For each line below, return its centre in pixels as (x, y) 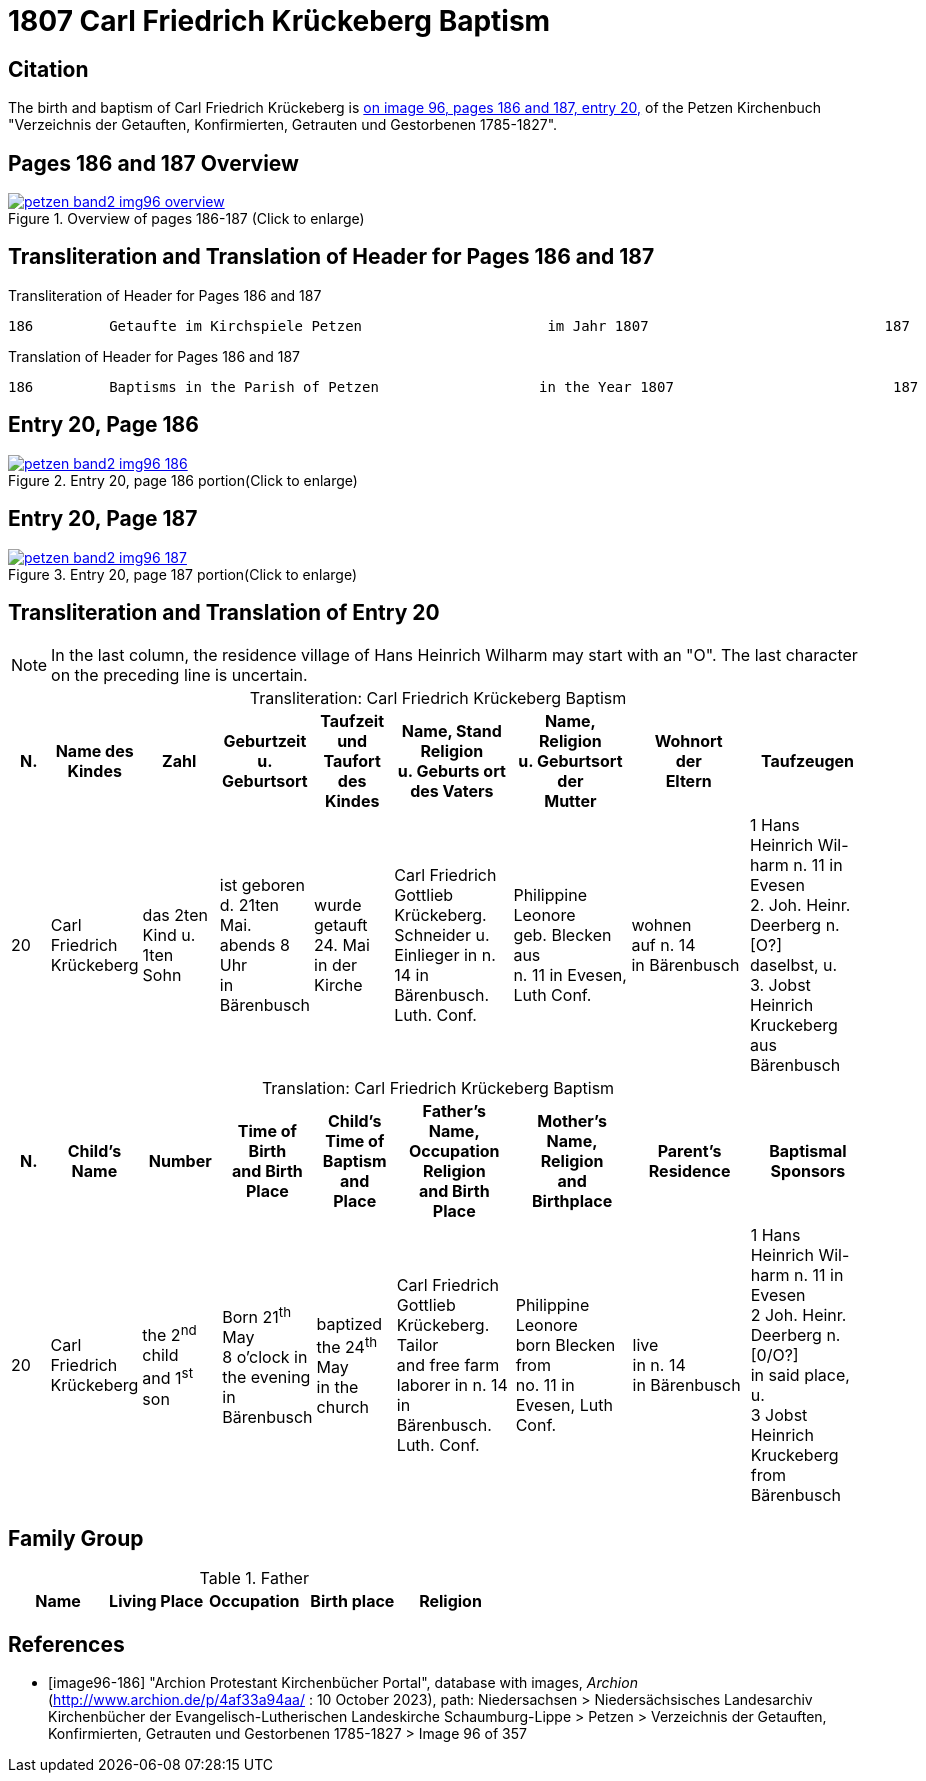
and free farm (448, 1365)
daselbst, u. (793, 965)
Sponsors (808, 1171)
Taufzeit (352, 721)
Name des (94, 751)
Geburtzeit (265, 741)
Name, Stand (451, 731)
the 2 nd (169, 1334)
